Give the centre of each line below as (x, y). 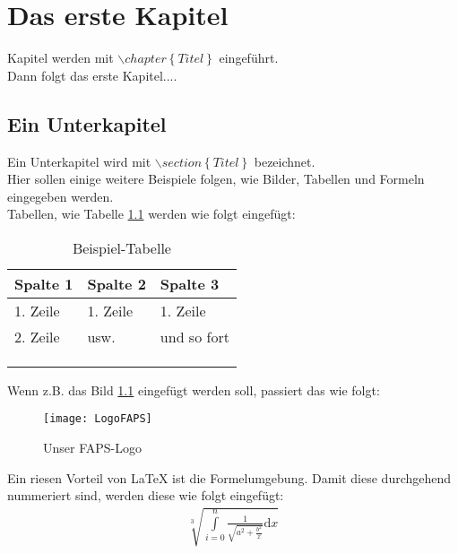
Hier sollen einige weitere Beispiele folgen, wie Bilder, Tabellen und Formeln (216, 179)
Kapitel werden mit (60, 58)
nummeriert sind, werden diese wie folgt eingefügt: (146, 495)
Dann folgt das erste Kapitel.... (92, 75)
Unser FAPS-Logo (92, 448)
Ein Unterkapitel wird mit (79, 161)
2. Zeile (37, 336)
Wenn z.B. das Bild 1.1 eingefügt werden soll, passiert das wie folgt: (194, 390)
